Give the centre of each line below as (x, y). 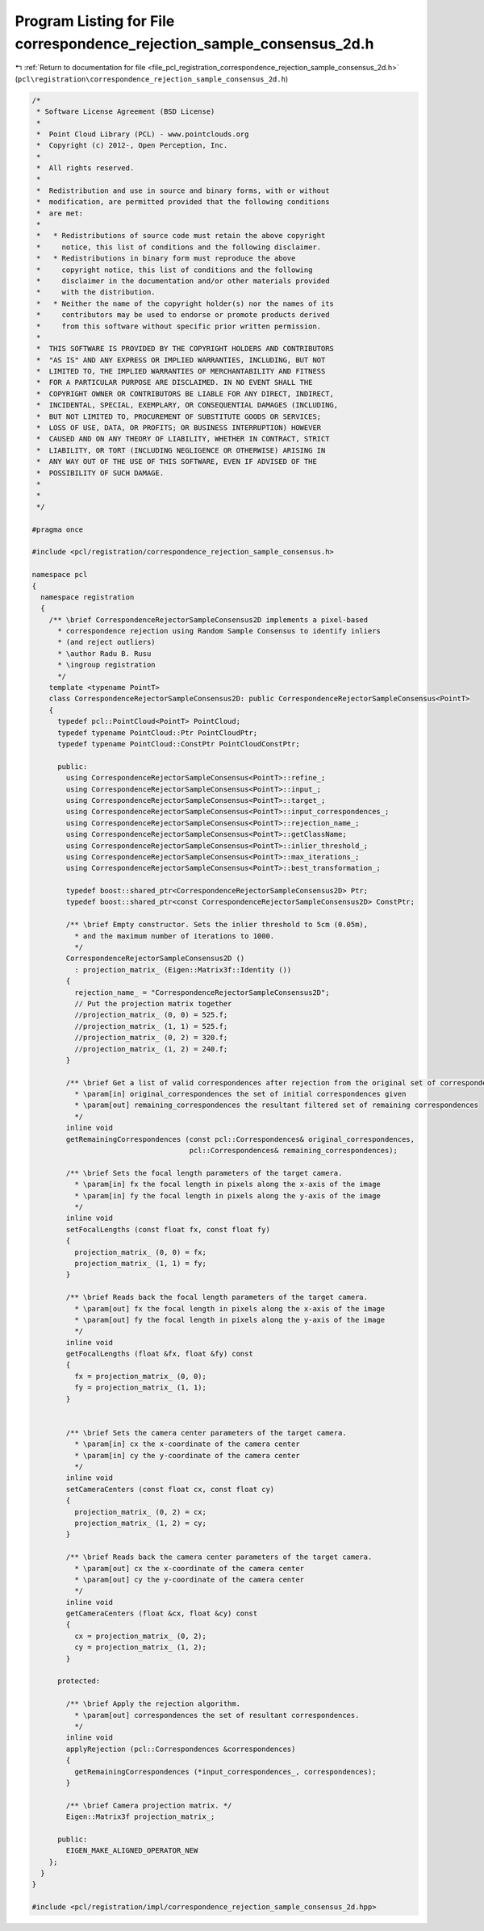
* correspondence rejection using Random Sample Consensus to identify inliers (219, 631)
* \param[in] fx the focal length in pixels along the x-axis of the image (227, 1185)
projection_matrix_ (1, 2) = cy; (140, 1523)
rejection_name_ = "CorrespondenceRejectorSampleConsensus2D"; (202, 992)
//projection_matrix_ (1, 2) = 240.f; (151, 1049)
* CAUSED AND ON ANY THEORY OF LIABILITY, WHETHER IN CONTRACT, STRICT (183, 439)
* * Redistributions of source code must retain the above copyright (181, 236)
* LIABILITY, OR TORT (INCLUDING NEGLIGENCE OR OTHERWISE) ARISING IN (181, 450)
